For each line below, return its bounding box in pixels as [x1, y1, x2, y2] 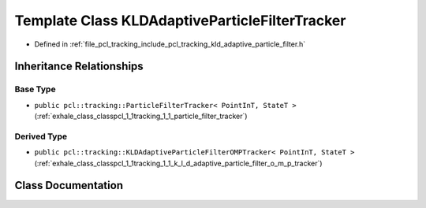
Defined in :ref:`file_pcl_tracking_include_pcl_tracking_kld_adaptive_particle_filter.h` [34, 39, 306, 49]
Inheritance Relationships [14, 60, 144, 73]
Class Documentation [14, 179, 124, 192]
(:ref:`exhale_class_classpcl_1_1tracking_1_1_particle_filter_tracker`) [34, 111, 248, 121]
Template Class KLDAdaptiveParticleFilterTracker [14, 12, 346, 29]
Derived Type [14, 131, 67, 142]
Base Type [14, 84, 56, 95]
